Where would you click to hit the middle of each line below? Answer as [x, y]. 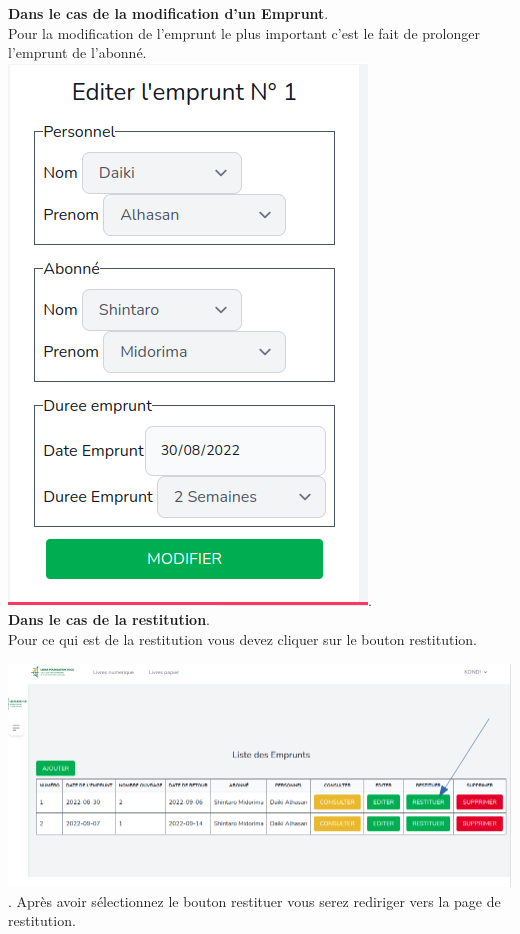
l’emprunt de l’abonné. [77, 52]
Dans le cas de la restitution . [109, 619]
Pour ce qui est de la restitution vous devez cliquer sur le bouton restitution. [242, 638]
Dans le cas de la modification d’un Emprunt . [168, 13]
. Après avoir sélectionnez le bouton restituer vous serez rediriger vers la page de [254, 900]
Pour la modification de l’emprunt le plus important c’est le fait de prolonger [244, 32]
